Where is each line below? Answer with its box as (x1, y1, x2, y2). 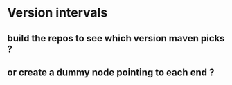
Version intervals (7, 5, 108, 21)
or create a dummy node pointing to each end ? (7, 66, 215, 78)
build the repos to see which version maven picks (7, 32, 225, 44)
